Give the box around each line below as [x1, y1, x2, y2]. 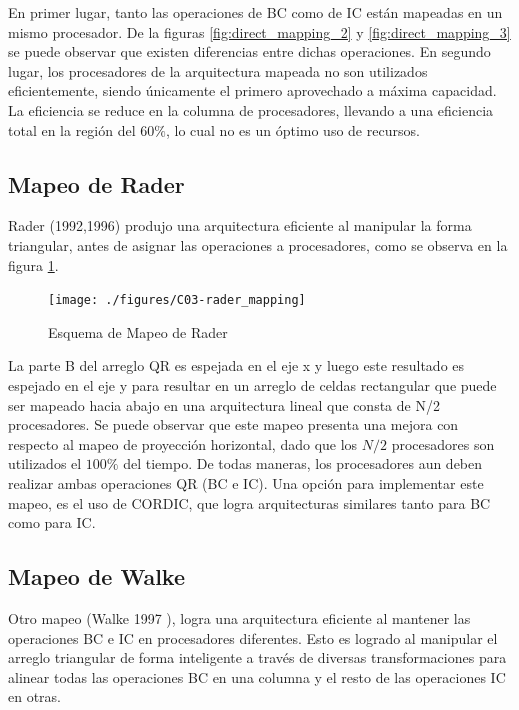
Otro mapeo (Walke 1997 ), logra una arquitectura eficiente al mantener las [8, 607, 471, 628]
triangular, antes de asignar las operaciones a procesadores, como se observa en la [8, 234, 508, 255]
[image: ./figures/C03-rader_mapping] [48, 293, 306, 308]
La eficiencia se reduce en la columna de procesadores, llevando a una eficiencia [8, 99, 494, 120]
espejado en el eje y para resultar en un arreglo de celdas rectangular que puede [8, 374, 497, 395]
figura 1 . [8, 254, 59, 275]
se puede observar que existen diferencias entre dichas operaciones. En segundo [8, 41, 491, 62]
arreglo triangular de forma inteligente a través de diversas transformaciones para [8, 647, 507, 668]
